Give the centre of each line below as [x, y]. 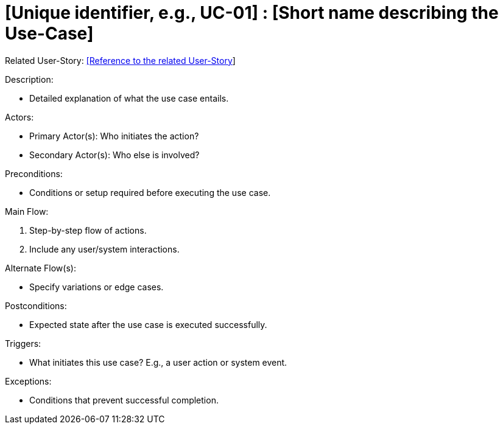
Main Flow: [27, 211]
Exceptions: [28, 381]
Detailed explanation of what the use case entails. [129, 98]
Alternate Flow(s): [40, 268]
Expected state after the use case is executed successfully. [148, 324]
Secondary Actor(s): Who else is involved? [114, 155]
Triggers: [23, 343]
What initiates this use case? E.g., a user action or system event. [158, 362]
